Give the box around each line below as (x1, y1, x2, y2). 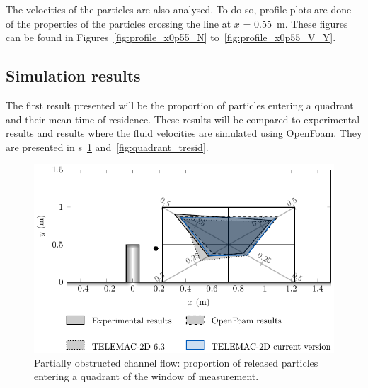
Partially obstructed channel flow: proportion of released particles (34, 355, 318, 370)
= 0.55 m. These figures (243, 16, 348, 31)
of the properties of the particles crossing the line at (6, 16, 231, 31)
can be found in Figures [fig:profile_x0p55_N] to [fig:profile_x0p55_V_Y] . (6, 30, 336, 45)
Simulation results (6, 65, 141, 87)
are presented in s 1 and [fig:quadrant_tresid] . (6, 139, 209, 154)
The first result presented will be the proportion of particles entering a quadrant (6, 97, 354, 112)
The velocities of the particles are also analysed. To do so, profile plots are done (6, 2, 352, 16)
